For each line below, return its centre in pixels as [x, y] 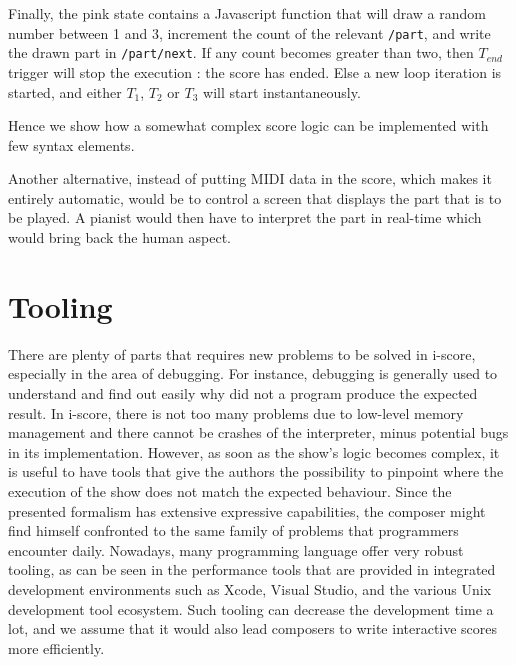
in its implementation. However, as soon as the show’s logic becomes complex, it [254, 451]
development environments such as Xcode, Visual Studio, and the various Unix [250, 588]
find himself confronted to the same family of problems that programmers [233, 530]
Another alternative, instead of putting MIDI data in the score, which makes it [250, 178]
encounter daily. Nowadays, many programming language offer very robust [236, 549]
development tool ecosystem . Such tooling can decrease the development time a [251, 608]
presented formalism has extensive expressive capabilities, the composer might [247, 510]
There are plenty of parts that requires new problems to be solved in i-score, [242, 353]
